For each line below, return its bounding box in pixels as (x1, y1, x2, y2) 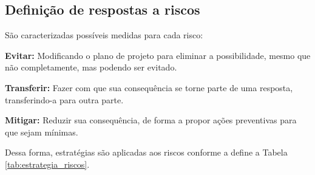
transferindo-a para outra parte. (5, 93, 124, 106)
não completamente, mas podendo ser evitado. (5, 61, 177, 74)
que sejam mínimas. (5, 125, 78, 138)
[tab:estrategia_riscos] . (5, 157, 90, 170)
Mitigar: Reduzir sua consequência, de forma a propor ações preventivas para (5, 114, 297, 126)
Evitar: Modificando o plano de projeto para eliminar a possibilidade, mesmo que (5, 49, 311, 61)
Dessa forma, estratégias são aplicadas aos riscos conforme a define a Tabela (5, 146, 288, 159)
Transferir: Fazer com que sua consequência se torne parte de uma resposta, (5, 81, 293, 94)
